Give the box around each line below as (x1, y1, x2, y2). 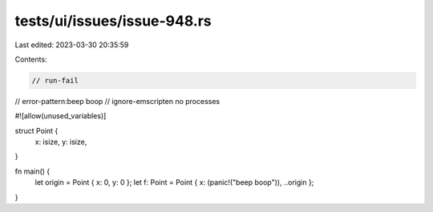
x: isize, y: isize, (34, 137, 87, 147)
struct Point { (14, 126, 59, 135)
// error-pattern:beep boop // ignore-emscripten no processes (14, 96, 221, 106)
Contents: (14, 54, 47, 64)
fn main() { (14, 166, 51, 176)
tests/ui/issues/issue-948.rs (14, 12, 212, 30)
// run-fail (31, 76, 79, 85)
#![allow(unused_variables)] (14, 111, 107, 121)
